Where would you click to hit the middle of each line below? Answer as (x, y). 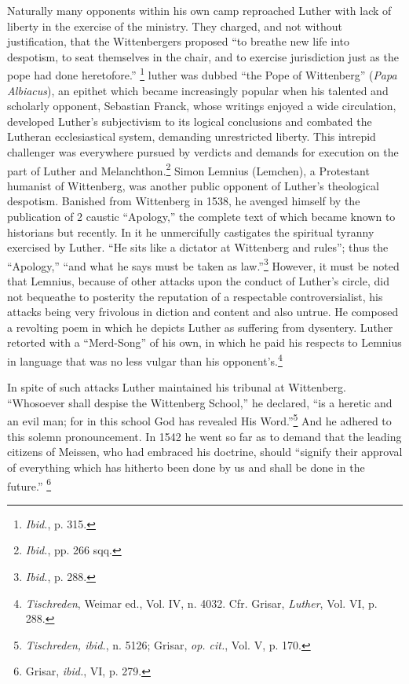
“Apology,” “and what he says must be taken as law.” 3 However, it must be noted (203, 264)
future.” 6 (29, 484)
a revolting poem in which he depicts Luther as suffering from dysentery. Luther (200, 327)
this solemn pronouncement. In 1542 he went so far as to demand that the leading (204, 436)
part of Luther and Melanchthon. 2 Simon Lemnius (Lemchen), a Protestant (188, 169)
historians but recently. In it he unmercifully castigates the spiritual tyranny (191, 232)
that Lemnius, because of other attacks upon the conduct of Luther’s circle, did (198, 281)
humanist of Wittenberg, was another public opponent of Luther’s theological (193, 185)
